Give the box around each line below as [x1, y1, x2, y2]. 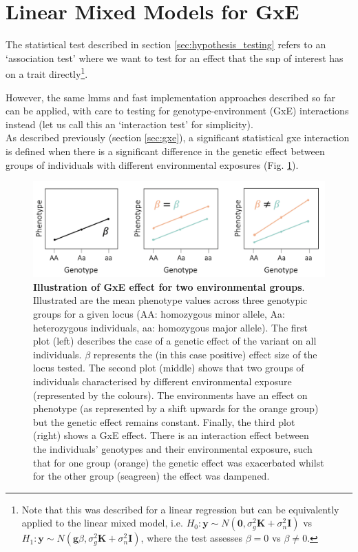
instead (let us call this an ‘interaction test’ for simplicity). [6, 116, 253, 131]
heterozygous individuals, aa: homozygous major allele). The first [33, 320, 308, 334]
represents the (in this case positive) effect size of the [93, 347, 317, 361]
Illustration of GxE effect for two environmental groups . [33, 279, 305, 294]
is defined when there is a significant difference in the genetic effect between [6, 143, 325, 158]
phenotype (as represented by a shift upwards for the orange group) [33, 401, 319, 416]
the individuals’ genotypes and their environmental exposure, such [33, 441, 313, 456]
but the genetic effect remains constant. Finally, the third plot [33, 414, 295, 429]
